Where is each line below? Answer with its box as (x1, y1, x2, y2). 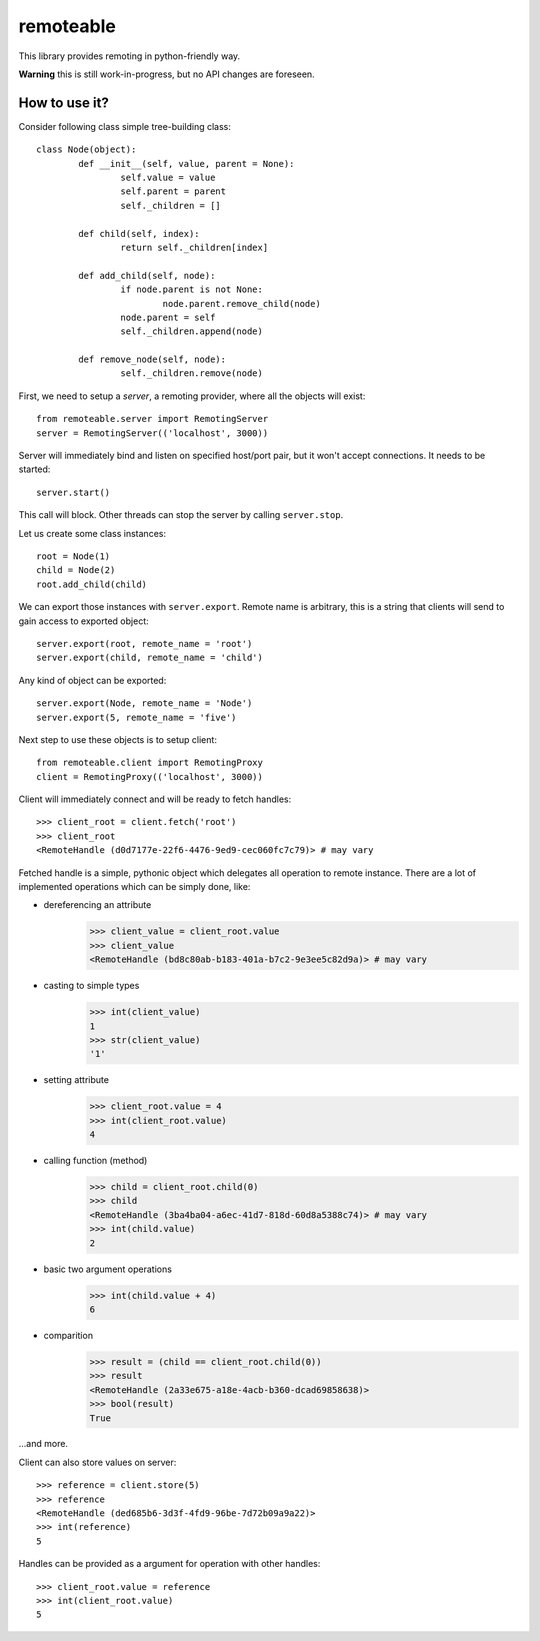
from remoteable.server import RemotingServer (36, 413, 269, 425)
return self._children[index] (120, 241, 269, 253)
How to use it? (18, 94, 109, 111)
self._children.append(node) (120, 326, 264, 337)
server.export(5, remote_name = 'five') (36, 711, 237, 723)
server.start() (36, 486, 111, 498)
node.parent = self (120, 311, 216, 323)
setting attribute (43, 1074, 110, 1086)
